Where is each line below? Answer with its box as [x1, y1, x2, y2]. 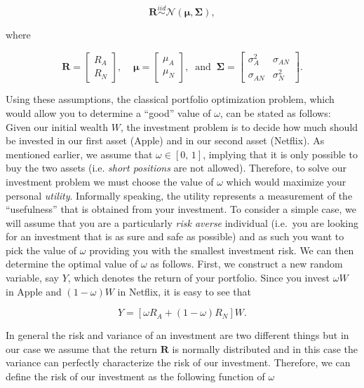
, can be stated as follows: [220, 105, 331, 120]
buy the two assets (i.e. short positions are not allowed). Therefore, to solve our [6, 160, 347, 175]
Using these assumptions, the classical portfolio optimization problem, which [6, 92, 335, 106]
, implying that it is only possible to [203, 146, 358, 161]
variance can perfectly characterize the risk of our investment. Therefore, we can [6, 355, 351, 370]
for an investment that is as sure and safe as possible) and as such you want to [6, 229, 344, 244]
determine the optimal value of [6, 256, 138, 271]
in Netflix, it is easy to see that [117, 284, 251, 298]
